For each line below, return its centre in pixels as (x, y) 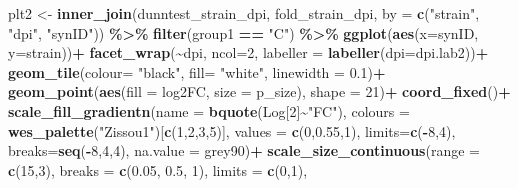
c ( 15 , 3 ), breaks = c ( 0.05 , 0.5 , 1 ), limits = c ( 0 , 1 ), (158, 169)
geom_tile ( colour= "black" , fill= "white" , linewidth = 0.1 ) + (197, 71)
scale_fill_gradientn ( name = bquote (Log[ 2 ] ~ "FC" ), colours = (209, 110)
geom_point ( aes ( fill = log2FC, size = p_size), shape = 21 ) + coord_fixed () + (259, 91)
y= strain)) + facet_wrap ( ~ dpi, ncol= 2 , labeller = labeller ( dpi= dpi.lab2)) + (248, 52)
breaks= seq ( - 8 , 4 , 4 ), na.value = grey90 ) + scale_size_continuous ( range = (244, 150)
